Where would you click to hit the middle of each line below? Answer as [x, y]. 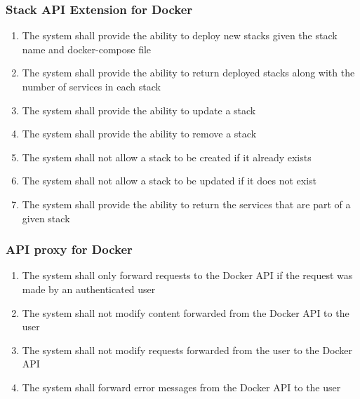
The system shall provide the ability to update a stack [139, 110]
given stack [46, 218]
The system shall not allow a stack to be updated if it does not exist [169, 181]
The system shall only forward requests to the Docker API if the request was [187, 275]
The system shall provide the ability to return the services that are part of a [186, 204]
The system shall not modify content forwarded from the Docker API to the [186, 312]
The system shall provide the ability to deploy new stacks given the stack [180, 35]
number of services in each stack [91, 86]
